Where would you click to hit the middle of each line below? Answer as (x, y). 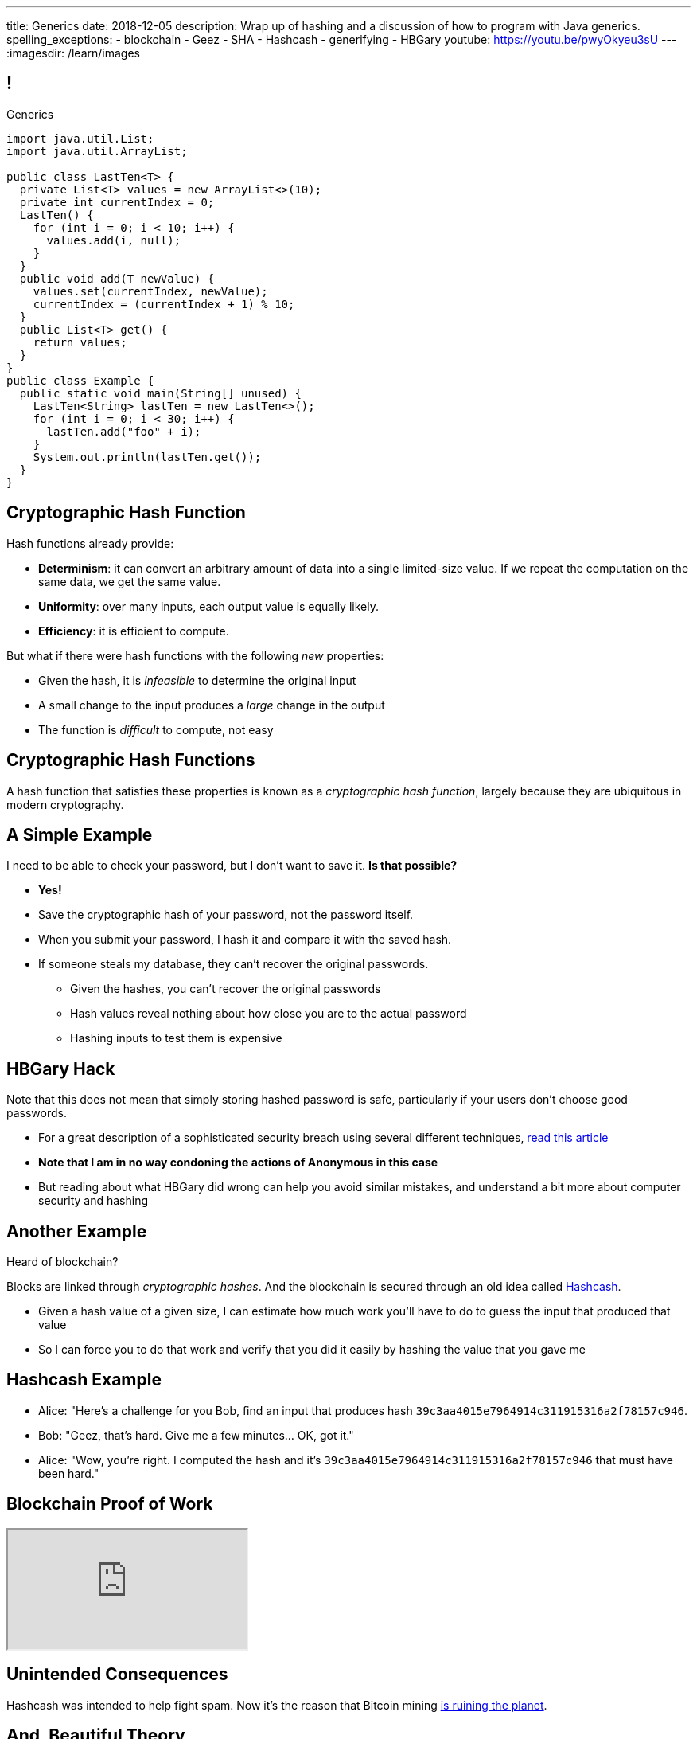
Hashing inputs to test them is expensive (176, 1038)
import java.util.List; (80, 138)
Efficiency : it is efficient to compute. (134, 631)
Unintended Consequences (117, 1675)
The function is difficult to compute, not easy (156, 729)
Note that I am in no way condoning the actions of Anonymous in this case (238, 1163)
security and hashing (93, 1201)
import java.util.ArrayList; (97, 151)
